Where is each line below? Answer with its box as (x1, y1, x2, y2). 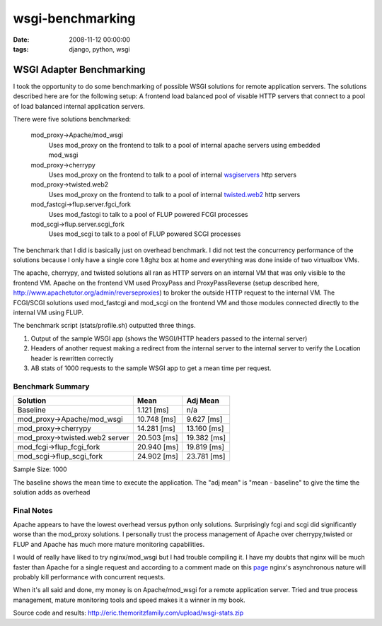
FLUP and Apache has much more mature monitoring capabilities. (13, 540, 205, 548)
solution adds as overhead (13, 488, 91, 496)
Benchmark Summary (13, 382, 90, 391)
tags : (13, 45, 29, 53)
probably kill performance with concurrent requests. (13, 573, 166, 581)
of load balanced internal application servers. (13, 102, 145, 110)
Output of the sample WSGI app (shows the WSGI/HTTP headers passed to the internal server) (30, 334, 308, 343)
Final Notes (13, 505, 53, 515)
